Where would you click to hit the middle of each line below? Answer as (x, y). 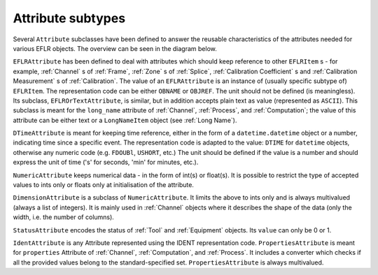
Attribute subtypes (69, 18)
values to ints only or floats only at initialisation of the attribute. (103, 185)
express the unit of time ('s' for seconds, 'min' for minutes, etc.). (106, 162)
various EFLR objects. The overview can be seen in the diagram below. (115, 48)
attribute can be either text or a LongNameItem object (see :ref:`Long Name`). (125, 120)
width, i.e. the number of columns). (64, 217)
